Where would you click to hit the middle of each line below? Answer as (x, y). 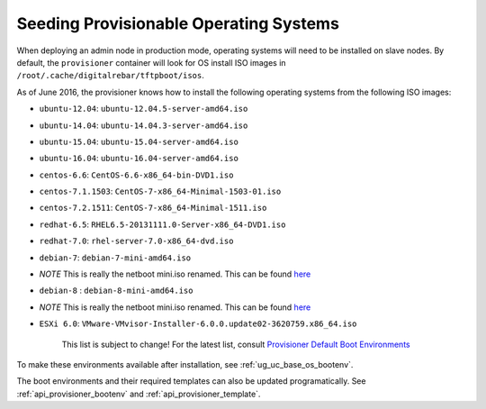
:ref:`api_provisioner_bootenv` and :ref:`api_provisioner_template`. (139, 394)
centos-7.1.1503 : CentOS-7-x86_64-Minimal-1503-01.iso (160, 191)
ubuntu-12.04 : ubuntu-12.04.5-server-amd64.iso (144, 109)
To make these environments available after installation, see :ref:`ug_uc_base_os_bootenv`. (185, 364)
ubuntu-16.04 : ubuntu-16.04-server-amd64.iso (139, 159)
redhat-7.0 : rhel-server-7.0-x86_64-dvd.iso (136, 241)
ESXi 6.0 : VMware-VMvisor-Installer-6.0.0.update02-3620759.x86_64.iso (198, 323)
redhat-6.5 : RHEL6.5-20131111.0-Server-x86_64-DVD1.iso (162, 224)
